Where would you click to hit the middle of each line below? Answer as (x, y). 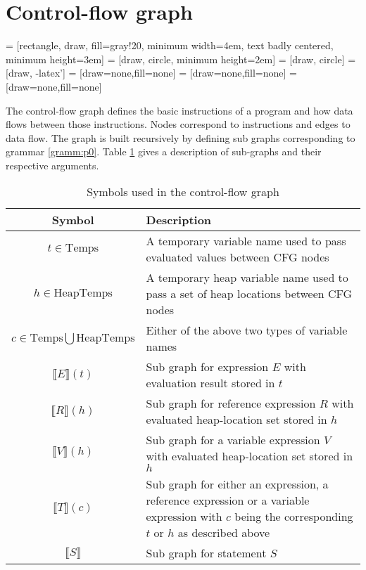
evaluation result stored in (210, 383)
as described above (224, 533)
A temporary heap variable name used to (247, 278)
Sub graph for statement (206, 553)
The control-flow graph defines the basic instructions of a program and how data (179, 110)
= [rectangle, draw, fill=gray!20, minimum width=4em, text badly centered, (170, 45)
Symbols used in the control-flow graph (183, 192)
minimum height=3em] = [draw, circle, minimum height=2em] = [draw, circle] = (181, 59)
